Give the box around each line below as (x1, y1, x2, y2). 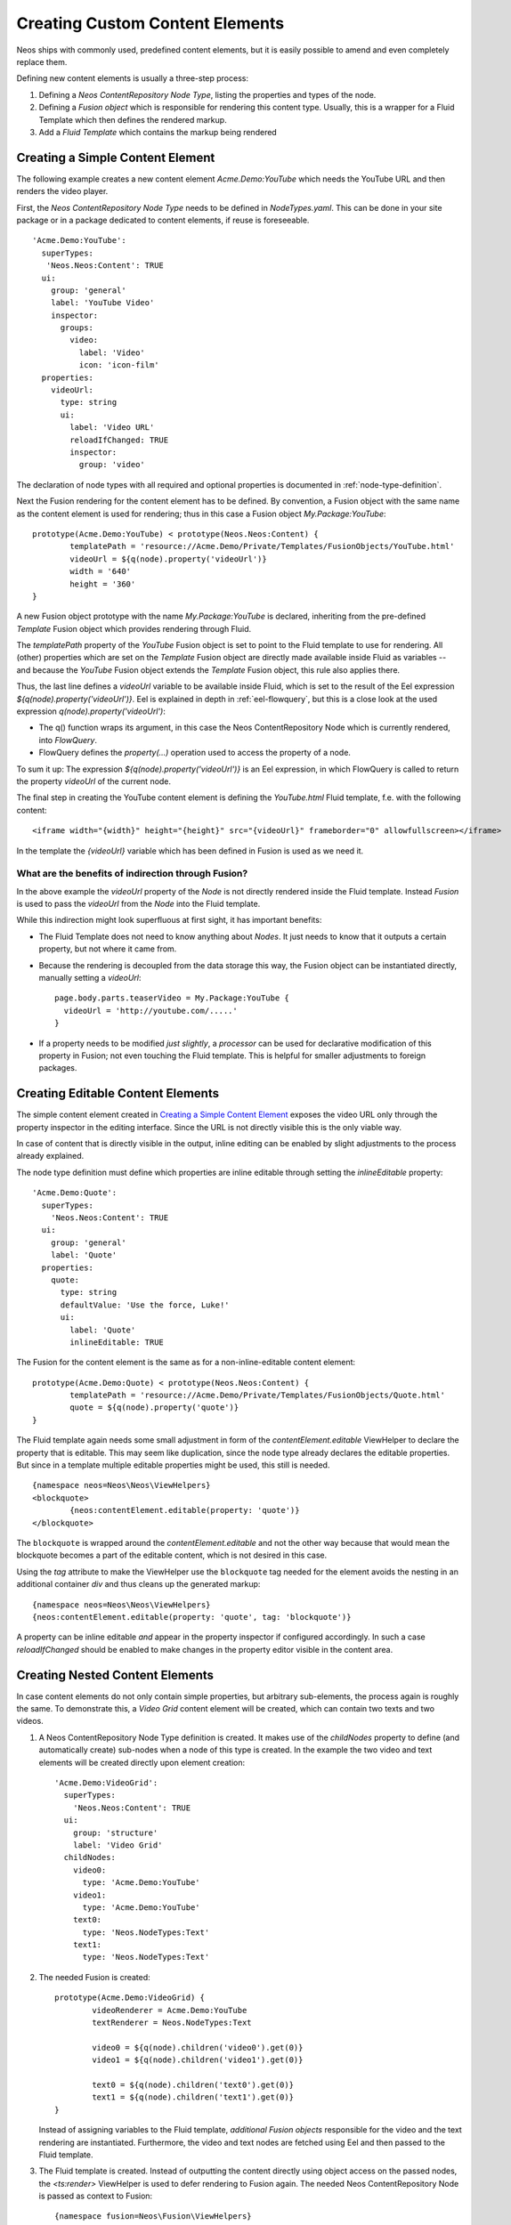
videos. (16, 1716, 44, 1727)
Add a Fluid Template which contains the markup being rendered (38, 126, 278, 137)
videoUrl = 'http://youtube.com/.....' (63, 1006, 238, 1015)
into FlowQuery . (38, 734, 98, 745)
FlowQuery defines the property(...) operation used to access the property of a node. (38, 748, 352, 758)
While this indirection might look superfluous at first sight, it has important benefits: (16, 915, 322, 926)
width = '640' (69, 566, 132, 577)
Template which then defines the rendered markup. (38, 114, 227, 125)
